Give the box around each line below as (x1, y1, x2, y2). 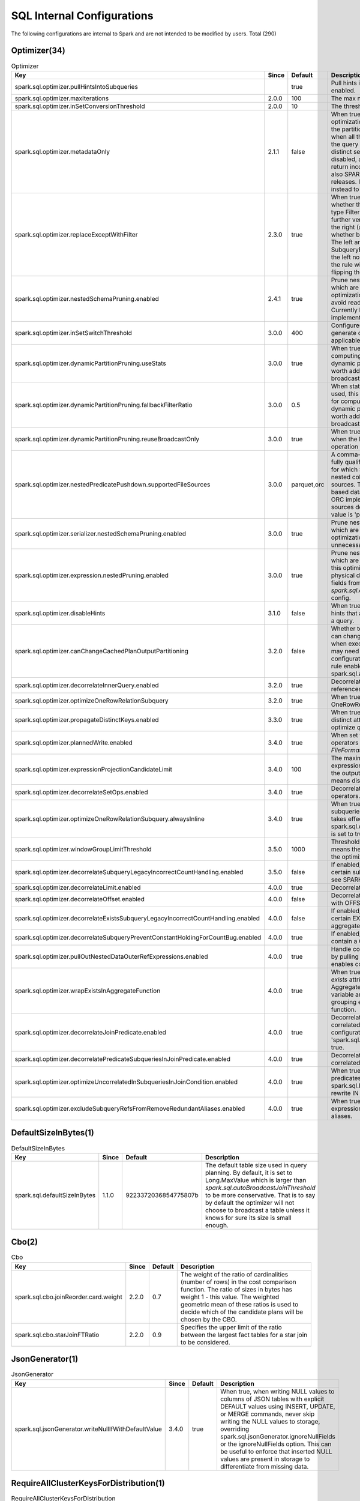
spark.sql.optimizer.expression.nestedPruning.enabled (14, 571, 169, 579)
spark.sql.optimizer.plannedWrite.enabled (14, 738, 133, 747)
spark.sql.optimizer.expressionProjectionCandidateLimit (14, 765, 172, 773)
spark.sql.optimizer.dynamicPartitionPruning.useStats (14, 359, 166, 367)
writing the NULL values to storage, (220, 1417, 320, 1425)
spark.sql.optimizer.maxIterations (14, 94, 109, 102)
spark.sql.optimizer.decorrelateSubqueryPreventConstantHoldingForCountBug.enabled (14, 933, 262, 941)
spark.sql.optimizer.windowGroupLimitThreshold (14, 845, 152, 853)
